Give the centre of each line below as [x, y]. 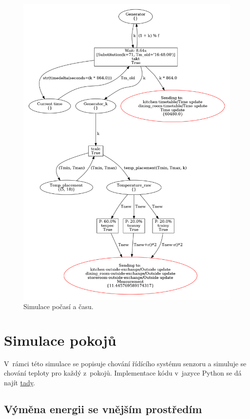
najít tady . [19, 383]
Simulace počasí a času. [58, 306]
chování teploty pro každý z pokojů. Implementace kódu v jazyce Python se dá [123, 373]
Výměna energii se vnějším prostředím [103, 409]
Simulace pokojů [60, 340]
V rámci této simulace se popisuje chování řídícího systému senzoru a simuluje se [125, 363]
